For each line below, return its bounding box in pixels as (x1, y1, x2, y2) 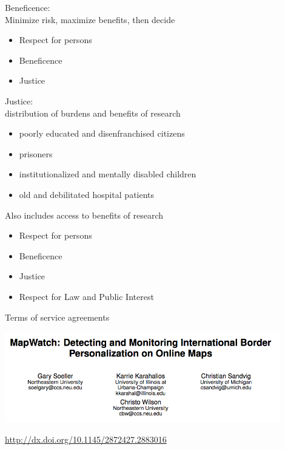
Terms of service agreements (5, 310, 110, 323)
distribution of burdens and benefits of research (5, 106, 181, 119)
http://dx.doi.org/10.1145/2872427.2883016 (5, 432, 167, 445)
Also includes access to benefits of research (5, 208, 164, 221)
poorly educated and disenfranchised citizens (19, 127, 185, 140)
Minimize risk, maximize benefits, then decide (5, 13, 175, 26)
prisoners (19, 147, 53, 160)
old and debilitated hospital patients (19, 188, 155, 200)
